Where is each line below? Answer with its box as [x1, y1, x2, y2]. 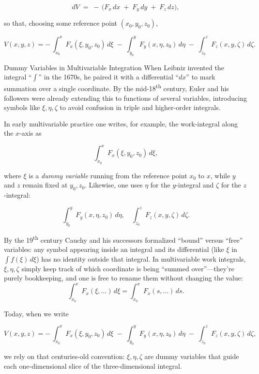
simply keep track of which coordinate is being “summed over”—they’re [21, 263, 234, 273]
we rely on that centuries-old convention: [4, 351, 125, 361]
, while [210, 170, 230, 180]
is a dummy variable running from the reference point [29, 170, 187, 180]
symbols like [4, 102, 40, 112]
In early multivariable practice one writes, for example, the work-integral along [4, 118, 238, 128]
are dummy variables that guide [144, 351, 239, 361]
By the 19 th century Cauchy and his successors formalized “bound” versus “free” [4, 233, 243, 245]
